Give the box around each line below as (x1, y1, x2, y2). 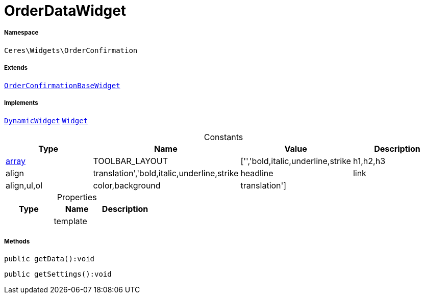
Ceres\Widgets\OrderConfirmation (4, 46, 138, 55)
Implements (4, 99, 38, 106)
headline (240, 168, 273, 179)
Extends (4, 64, 28, 72)
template (54, 216, 87, 227)
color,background (93, 180, 161, 191)
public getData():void (4, 255, 95, 263)
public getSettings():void (4, 270, 112, 279)
